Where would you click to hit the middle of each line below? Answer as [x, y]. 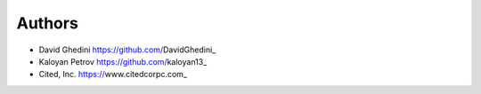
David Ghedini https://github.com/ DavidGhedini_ [127, 50]
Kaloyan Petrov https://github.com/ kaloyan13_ [123, 61]
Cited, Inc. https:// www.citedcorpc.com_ [113, 74]
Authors [48, 23]
